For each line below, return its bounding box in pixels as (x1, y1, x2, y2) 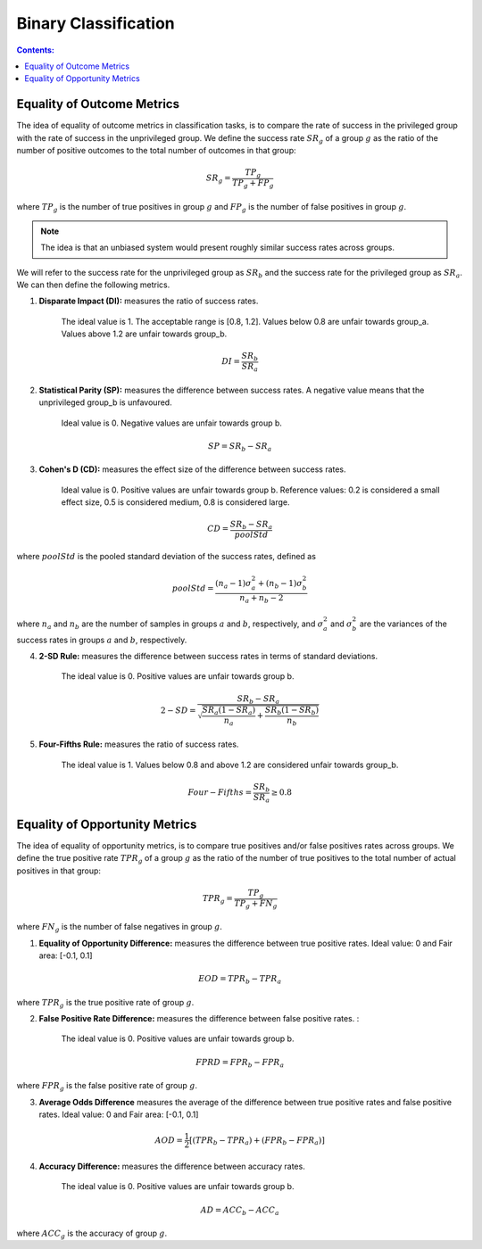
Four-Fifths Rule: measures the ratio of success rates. (38, 739, 239, 749)
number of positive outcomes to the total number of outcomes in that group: (16, 145, 296, 156)
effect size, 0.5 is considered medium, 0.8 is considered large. (61, 497, 290, 508)
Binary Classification (16, 13, 176, 33)
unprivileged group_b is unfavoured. (38, 397, 173, 408)
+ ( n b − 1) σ (257, 578, 303, 591)
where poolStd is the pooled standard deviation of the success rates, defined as (16, 550, 317, 561)
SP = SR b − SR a (208, 441, 272, 453)
